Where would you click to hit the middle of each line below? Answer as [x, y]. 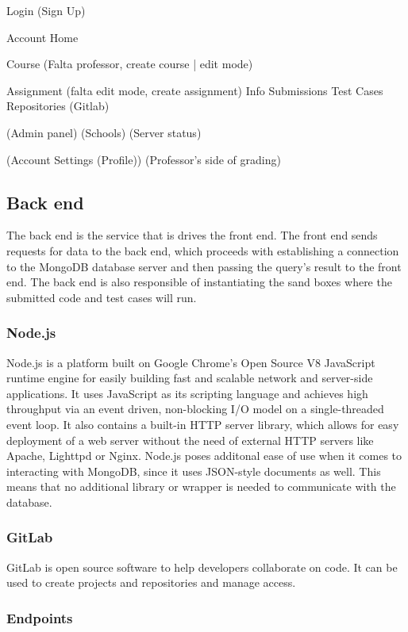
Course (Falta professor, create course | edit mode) [130, 64]
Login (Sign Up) [46, 10]
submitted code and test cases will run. [102, 297]
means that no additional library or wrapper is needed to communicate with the [201, 486]
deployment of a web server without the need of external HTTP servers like [190, 440]
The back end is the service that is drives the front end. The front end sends [192, 235]
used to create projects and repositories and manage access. [151, 582]
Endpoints [40, 617]
